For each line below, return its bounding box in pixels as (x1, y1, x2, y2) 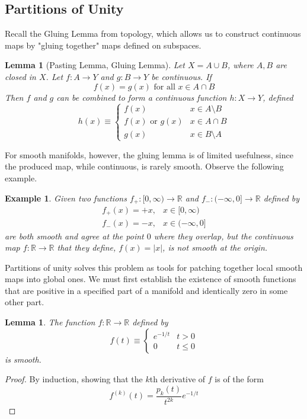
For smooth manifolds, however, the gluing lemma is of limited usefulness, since (5, 148, 293, 161)
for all (153, 82, 175, 91)
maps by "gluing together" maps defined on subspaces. (5, 39, 202, 51)
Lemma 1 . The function (5, 316, 95, 328)
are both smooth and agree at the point (5, 229, 144, 242)
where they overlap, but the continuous (153, 229, 293, 242)
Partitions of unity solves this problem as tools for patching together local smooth (5, 261, 303, 273)
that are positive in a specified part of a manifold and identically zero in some (5, 284, 288, 296)
